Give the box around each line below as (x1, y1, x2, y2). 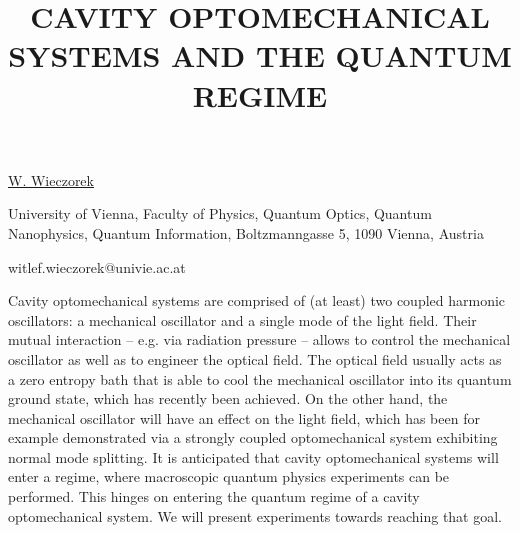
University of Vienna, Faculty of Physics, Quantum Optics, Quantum (8, 203, 432, 224)
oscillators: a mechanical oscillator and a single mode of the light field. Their (8, 309, 477, 330)
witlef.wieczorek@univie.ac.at (8, 256, 186, 277)
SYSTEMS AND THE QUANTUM (8, 35, 512, 76)
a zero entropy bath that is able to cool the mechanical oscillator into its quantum (8, 368, 512, 389)
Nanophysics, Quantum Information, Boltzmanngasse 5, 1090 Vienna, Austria (8, 222, 484, 243)
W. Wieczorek (8, 169, 94, 190)
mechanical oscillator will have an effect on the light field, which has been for (8, 407, 480, 428)
